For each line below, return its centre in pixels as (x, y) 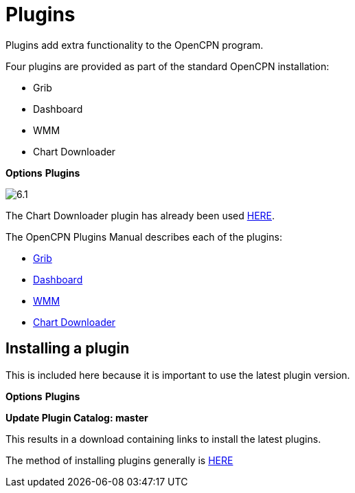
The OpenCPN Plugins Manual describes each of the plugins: (144, 237)
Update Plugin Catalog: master (77, 417)
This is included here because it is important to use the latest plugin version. (178, 375)
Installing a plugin (68, 349)
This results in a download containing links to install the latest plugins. (163, 439)
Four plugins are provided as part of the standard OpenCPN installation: (168, 66)
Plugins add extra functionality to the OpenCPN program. (135, 45)
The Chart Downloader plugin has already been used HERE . (140, 215)
